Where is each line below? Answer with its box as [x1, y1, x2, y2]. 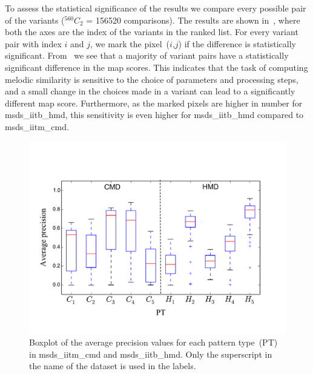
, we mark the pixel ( [90, 37, 170, 50]
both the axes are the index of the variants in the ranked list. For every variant [5, 25, 298, 38]
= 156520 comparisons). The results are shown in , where [86, 13, 300, 26]
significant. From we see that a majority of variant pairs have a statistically [5, 49, 289, 62]
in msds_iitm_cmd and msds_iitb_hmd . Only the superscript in [29, 347, 272, 360]
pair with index [5, 37, 62, 50]
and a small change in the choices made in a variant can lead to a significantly [5, 85, 295, 97]
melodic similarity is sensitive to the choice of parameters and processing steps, [5, 73, 298, 85]
